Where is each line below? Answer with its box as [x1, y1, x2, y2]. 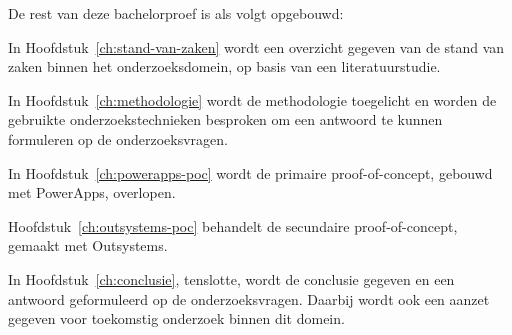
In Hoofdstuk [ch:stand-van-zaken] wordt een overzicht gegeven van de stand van [8, 36, 505, 57]
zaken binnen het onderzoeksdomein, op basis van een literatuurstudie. [8, 56, 441, 77]
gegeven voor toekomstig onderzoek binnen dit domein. [8, 308, 345, 329]
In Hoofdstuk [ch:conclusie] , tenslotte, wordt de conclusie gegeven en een [8, 268, 455, 289]
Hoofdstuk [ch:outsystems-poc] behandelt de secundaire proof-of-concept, [8, 215, 458, 236]
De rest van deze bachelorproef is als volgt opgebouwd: [8, 3, 344, 23]
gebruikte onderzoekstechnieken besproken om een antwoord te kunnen [8, 109, 443, 130]
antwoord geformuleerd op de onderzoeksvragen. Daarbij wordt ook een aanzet [8, 288, 490, 309]
